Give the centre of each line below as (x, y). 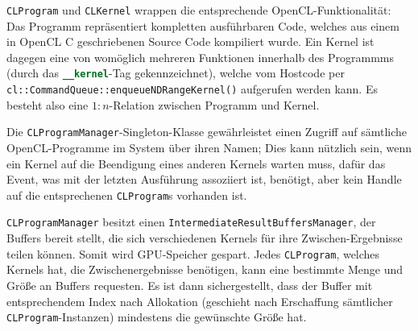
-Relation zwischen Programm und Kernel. (214, 104)
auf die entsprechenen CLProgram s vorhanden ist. (127, 194)
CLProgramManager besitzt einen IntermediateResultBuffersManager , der (191, 222)
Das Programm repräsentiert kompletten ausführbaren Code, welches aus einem (203, 25)
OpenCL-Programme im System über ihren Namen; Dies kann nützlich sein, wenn (209, 147)
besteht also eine (48, 104)
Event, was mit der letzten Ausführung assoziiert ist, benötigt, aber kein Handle (204, 179)
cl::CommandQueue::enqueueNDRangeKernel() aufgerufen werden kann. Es (192, 89)
